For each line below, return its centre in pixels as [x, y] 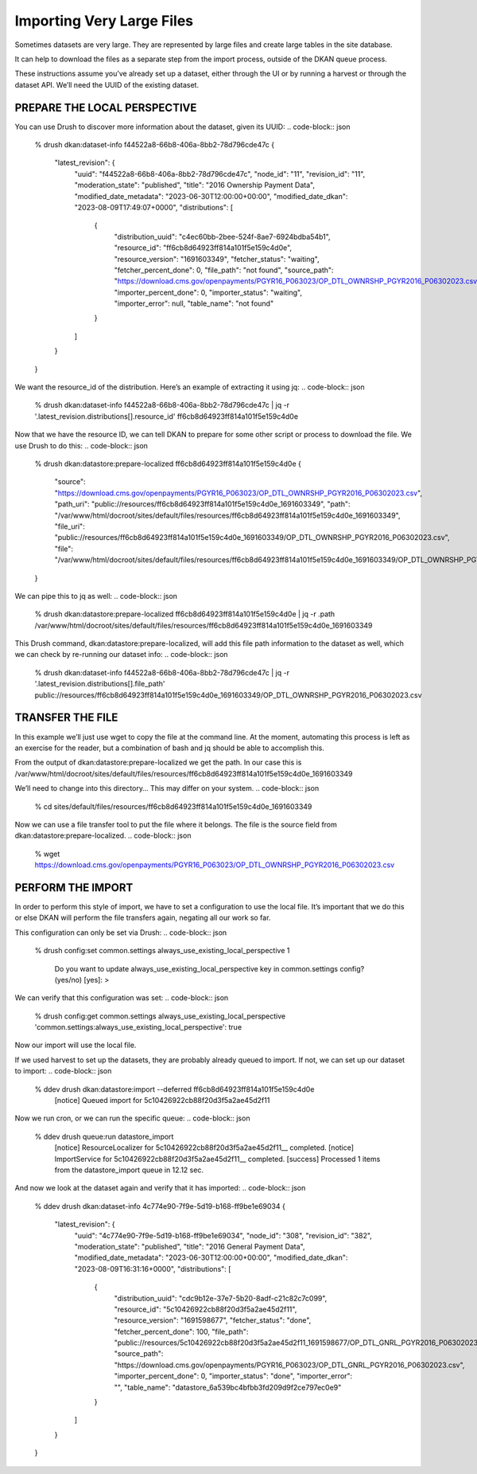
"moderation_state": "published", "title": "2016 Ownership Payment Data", [195, 185]
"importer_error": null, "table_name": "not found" [194, 303]
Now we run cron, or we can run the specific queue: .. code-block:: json [132, 1118]
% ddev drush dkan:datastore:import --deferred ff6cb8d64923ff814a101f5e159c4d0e [175, 1089]
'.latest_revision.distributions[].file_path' [100, 684]
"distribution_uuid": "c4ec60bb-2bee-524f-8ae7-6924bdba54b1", [222, 237]
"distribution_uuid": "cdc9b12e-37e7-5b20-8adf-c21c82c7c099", [221, 1298]
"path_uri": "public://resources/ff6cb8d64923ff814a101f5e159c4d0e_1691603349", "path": [202, 504]
